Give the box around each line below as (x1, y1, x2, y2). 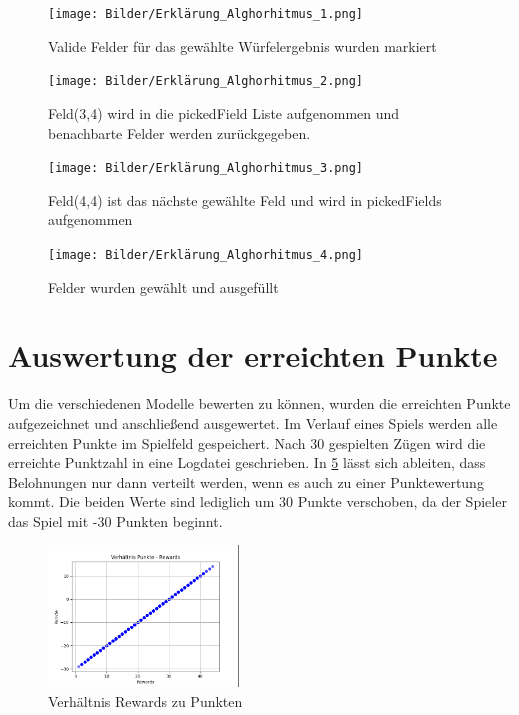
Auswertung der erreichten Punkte (8, 335, 498, 376)
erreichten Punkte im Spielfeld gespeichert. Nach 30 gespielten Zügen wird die (8, 432, 486, 453)
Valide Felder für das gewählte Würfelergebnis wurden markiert (48, 35, 437, 56)
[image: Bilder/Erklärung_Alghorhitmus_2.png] (48, 74, 363, 89)
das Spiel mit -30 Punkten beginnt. (8, 510, 223, 531)
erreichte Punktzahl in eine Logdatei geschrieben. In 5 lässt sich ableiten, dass (8, 452, 486, 473)
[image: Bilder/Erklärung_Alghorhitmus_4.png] (48, 247, 363, 262)
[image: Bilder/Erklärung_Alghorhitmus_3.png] (48, 161, 363, 176)
